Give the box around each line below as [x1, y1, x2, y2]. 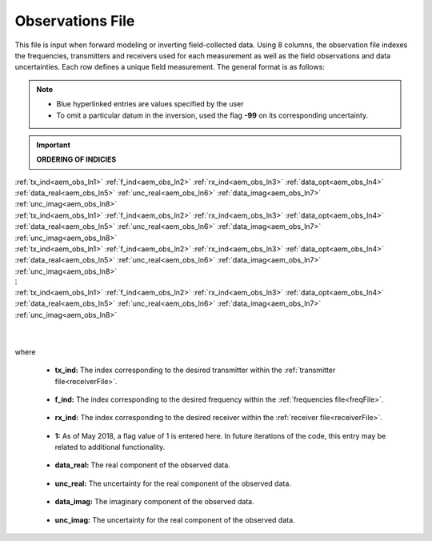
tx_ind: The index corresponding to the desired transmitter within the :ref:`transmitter [54, 365, 336, 375]
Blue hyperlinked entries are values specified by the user [56, 99, 244, 109]
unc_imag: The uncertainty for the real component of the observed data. [54, 515, 295, 524]
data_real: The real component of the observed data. [54, 460, 231, 470]
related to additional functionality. [54, 443, 166, 452]
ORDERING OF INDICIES [36, 154, 117, 164]
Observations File [14, 12, 135, 30]
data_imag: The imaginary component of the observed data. [54, 497, 255, 507]
